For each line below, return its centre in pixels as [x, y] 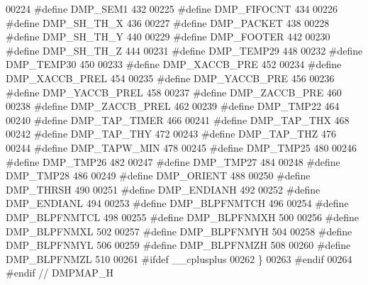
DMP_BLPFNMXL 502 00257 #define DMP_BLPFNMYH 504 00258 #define [179, 231]
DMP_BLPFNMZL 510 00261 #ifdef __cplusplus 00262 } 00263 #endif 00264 [179, 258]
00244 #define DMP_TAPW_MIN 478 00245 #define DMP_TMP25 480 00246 [182, 147]
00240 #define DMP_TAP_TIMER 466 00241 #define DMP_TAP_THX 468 [178, 119]
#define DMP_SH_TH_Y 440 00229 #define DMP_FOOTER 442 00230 [168, 37]
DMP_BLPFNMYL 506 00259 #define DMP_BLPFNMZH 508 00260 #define [178, 245]
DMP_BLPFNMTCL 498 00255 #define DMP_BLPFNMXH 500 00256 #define [182, 217]
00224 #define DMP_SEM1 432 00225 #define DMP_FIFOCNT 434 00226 [172, 9]
